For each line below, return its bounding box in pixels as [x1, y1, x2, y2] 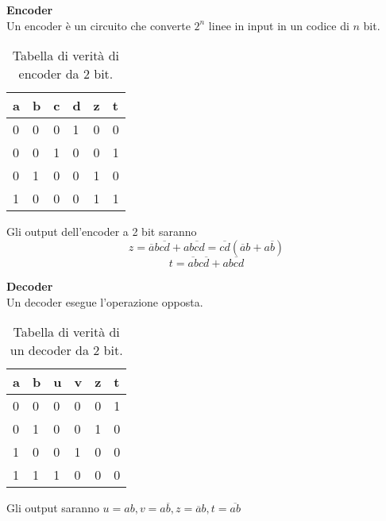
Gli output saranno [6, 500, 99, 516]
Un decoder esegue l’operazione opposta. [6, 293, 203, 310]
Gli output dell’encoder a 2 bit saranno [6, 223, 197, 240]
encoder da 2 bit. [18, 64, 114, 83]
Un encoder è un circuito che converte [6, 17, 191, 33]
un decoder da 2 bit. [10, 341, 123, 360]
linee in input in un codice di [208, 17, 349, 33]
